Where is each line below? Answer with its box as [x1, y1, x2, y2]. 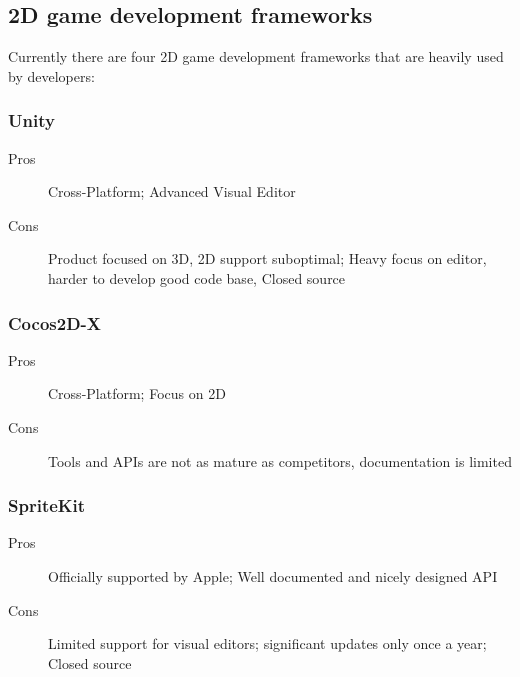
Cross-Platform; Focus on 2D [48, 383, 226, 404]
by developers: [8, 65, 95, 86]
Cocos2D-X [8, 310, 102, 335]
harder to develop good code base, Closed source [48, 267, 346, 288]
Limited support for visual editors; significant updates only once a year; [48, 633, 487, 654]
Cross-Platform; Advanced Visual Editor [48, 181, 296, 202]
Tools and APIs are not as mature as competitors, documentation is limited [48, 450, 512, 471]
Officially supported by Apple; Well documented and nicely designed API [48, 565, 498, 586]
